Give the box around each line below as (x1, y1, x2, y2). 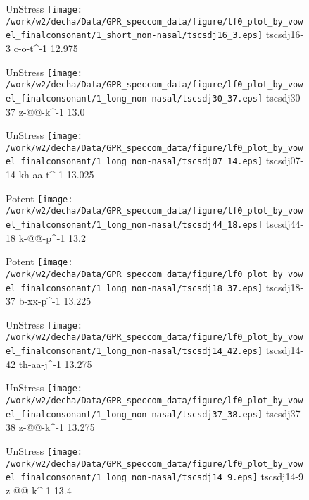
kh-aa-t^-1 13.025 (18, 167, 94, 182)
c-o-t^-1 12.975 (13, 40, 78, 55)
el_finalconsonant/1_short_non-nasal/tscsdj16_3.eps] (6, 30, 263, 41)
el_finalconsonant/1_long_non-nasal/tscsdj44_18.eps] (6, 220, 263, 230)
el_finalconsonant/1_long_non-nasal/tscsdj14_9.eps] (6, 472, 258, 483)
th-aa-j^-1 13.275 (18, 356, 92, 371)
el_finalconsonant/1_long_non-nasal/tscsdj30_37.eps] (6, 93, 263, 104)
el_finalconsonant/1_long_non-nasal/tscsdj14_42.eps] (6, 346, 263, 357)
